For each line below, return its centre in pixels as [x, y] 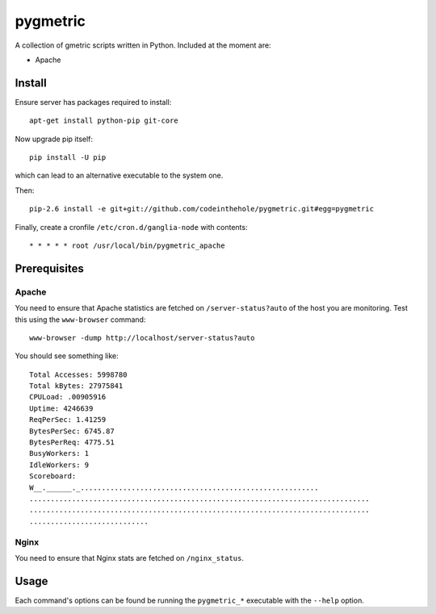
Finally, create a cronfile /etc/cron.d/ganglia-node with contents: [131, 227]
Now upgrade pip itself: [54, 139]
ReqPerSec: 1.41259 [68, 420]
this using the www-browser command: [80, 320]
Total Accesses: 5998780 [78, 374]
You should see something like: [67, 356]
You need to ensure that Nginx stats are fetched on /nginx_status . [129, 558]
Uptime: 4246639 [61, 408]
